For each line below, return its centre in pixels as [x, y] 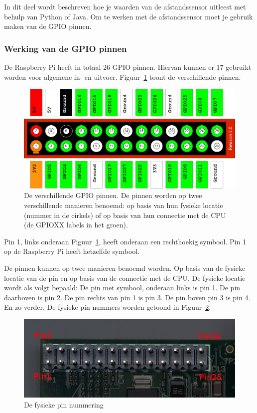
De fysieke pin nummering [64, 404]
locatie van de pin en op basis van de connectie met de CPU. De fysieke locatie [125, 278]
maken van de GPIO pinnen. [48, 26]
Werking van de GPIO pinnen [65, 48]
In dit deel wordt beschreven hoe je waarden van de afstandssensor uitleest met [125, 6]
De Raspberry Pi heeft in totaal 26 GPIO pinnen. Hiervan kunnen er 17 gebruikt [128, 67]
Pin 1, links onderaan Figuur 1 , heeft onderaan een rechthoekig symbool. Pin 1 [125, 241]
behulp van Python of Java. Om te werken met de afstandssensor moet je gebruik [128, 16]
